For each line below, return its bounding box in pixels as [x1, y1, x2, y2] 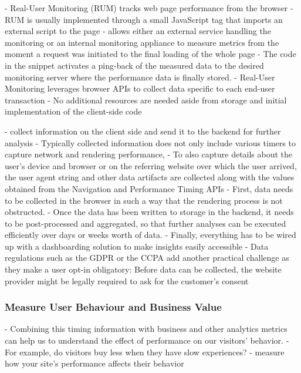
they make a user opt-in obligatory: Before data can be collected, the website [5, 263, 282, 275]
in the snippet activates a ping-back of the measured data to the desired [5, 59, 264, 71]
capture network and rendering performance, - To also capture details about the [5, 148, 293, 160]
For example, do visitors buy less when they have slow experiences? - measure [5, 345, 285, 358]
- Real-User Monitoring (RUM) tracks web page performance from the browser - [5, 2, 293, 14]
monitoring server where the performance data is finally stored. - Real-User [5, 70, 275, 83]
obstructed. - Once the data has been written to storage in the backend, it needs [5, 206, 294, 218]
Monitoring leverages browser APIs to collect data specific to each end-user [5, 82, 275, 95]
